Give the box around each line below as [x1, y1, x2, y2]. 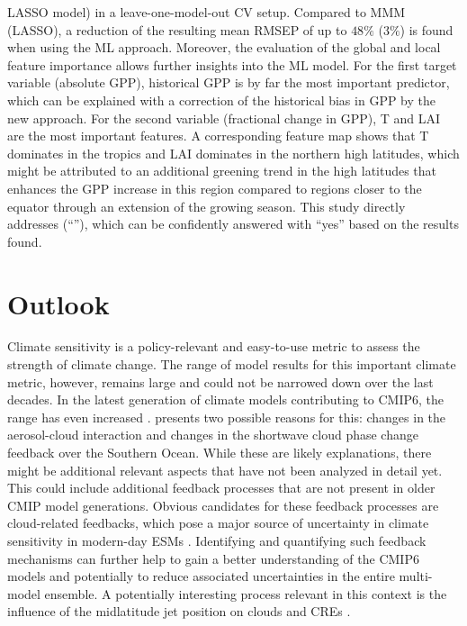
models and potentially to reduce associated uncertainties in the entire [7, 567, 395, 585]
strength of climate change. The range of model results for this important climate [7, 355, 456, 374]
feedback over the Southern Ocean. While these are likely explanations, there [7, 443, 432, 461]
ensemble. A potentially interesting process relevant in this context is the [44, 584, 447, 603]
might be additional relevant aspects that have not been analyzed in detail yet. [7, 460, 443, 479]
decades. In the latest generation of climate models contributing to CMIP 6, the [7, 390, 445, 409]
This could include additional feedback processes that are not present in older [7, 478, 436, 497]
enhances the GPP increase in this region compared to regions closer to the [7, 178, 422, 197]
